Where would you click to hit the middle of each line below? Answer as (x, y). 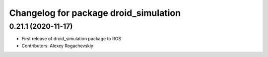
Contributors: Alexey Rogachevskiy (58, 46)
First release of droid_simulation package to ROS (71, 39)
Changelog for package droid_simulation (95, 13)
